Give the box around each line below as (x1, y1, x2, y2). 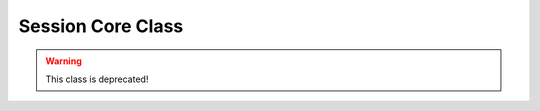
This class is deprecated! (45, 73, 149, 85)
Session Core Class (18, 15, 184, 37)
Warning (45, 55, 82, 67)
